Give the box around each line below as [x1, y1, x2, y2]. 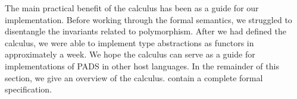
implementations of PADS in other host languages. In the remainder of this [5, 59, 279, 72]
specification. [5, 83, 52, 95]
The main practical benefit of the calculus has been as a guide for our [5, 2, 259, 14]
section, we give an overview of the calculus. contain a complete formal [5, 71, 263, 84]
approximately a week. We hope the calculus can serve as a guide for [5, 48, 255, 60]
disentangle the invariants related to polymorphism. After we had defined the [5, 25, 286, 37]
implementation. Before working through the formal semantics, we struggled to [5, 13, 292, 25]
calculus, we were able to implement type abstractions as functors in [5, 36, 254, 49]
